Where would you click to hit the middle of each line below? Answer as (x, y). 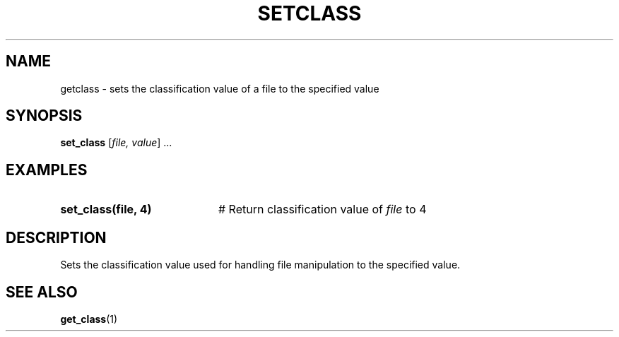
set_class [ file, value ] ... (116, 143)
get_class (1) (89, 319)
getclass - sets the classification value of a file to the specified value (220, 88)
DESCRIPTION (56, 237)
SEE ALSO (42, 292)
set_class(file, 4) (106, 209)
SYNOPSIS (44, 116)
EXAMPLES (47, 170)
